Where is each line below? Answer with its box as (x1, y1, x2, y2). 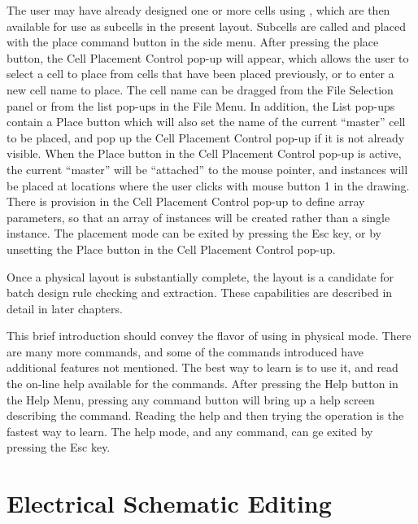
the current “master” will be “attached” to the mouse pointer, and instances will (7, 160, 408, 177)
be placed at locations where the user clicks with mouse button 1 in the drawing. (7, 177, 410, 194)
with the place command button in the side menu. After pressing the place (7, 33, 379, 50)
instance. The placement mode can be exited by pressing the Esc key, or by (7, 225, 382, 242)
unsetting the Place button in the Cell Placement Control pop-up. (7, 240, 336, 257)
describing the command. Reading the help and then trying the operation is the (7, 407, 404, 424)
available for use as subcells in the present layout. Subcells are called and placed (7, 17, 406, 34)
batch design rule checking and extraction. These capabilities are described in (7, 284, 393, 301)
